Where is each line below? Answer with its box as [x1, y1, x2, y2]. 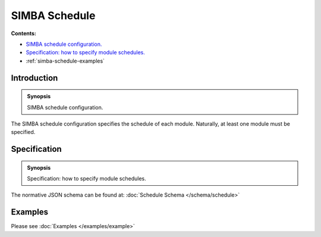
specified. [11, 129, 36, 136]
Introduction [11, 73, 58, 83]
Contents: [11, 30, 37, 37]
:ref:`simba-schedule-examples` [26, 57, 105, 64]
